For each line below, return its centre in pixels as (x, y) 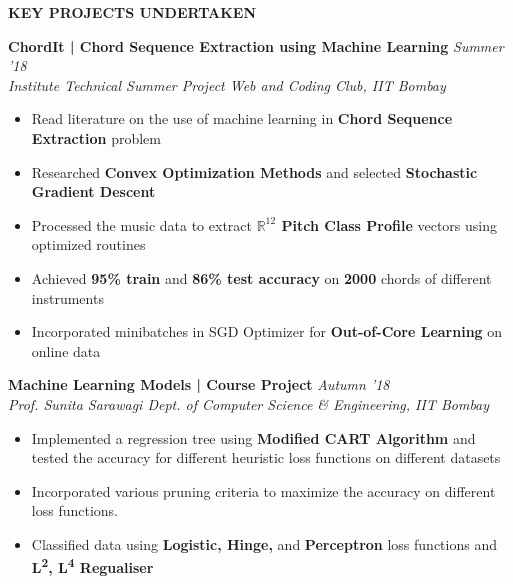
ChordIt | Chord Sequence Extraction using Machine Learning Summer (256, 45)
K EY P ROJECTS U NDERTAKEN (132, 12)
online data (66, 350)
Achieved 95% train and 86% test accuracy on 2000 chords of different (261, 277)
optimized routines (88, 244)
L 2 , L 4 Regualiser (92, 566)
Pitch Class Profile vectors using (389, 224)
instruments (67, 297)
